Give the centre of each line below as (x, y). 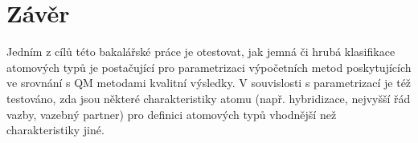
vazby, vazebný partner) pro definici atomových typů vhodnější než (172, 114)
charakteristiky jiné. (55, 130)
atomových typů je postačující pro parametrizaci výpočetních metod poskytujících (209, 67)
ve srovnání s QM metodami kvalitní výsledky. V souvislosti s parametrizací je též (209, 83)
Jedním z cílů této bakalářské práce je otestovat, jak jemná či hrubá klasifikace (201, 52)
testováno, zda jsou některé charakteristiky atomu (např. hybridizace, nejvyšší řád (209, 98)
